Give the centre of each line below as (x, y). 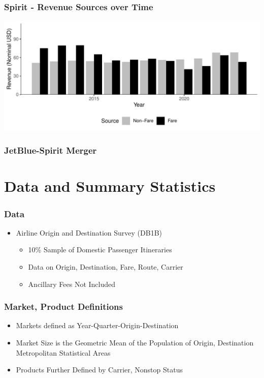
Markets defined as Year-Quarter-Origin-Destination (97, 325)
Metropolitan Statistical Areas (63, 352)
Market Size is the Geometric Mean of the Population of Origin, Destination (135, 343)
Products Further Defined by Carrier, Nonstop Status (99, 370)
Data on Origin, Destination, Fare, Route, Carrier (106, 267)
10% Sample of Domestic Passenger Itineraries (100, 250)
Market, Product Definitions (63, 307)
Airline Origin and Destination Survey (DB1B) (89, 232)
